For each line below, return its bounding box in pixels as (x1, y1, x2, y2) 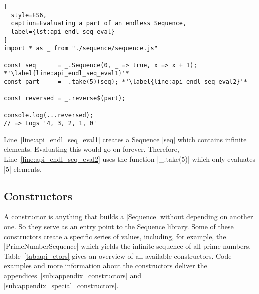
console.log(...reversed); (4, 111, 93, 119)
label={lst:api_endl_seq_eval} (11, 28, 115, 35)
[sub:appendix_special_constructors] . (4, 280, 119, 290)
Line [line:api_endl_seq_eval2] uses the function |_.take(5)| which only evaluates (4, 154, 255, 164)
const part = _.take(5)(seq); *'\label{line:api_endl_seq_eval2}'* (4, 78, 247, 85)
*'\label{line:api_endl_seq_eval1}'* (4, 70, 129, 77)
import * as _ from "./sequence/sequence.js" (4, 45, 158, 52)
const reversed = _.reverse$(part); (4, 95, 126, 102)
